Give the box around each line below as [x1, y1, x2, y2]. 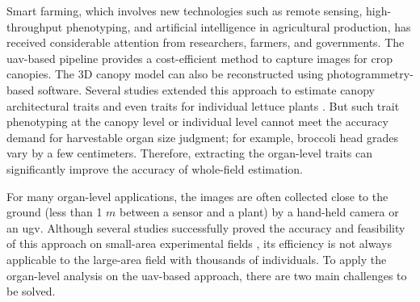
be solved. [6, 283, 56, 300]
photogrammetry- [326, 65, 414, 82]
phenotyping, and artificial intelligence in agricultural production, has [65, 18, 411, 35]
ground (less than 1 [6, 203, 103, 220]
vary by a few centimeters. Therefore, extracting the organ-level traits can [6, 145, 373, 161]
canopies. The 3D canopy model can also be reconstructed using [6, 65, 324, 82]
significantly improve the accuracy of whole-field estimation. [6, 160, 303, 177]
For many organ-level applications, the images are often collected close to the [6, 187, 388, 204]
